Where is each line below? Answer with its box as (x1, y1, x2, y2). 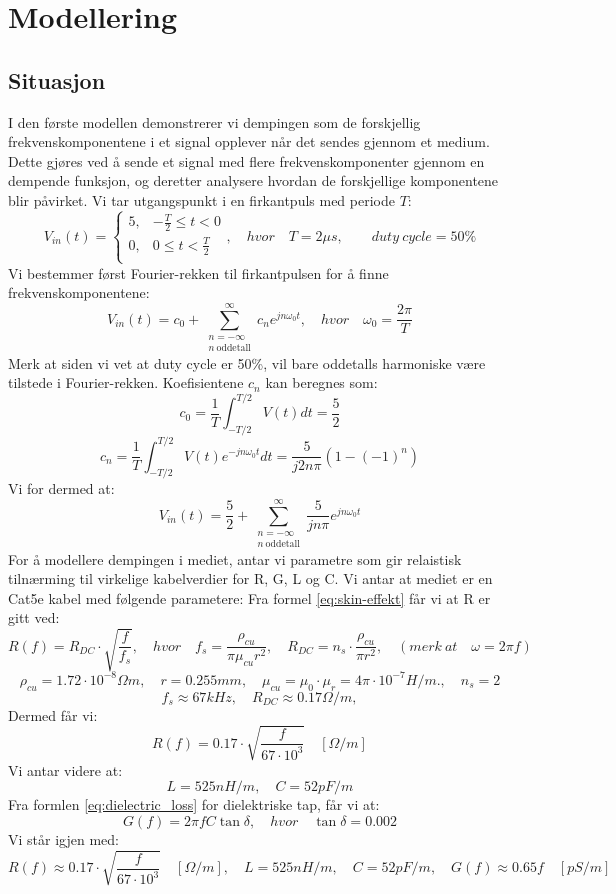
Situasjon (8, 64, 106, 95)
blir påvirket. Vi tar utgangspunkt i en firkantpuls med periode (8, 189, 395, 210)
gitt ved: (8, 607, 60, 628)
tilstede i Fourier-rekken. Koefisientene (8, 372, 244, 393)
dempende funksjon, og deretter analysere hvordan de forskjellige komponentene (8, 170, 499, 191)
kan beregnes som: (265, 372, 378, 393)
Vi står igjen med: (8, 829, 119, 850)
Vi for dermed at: (8, 478, 115, 499)
